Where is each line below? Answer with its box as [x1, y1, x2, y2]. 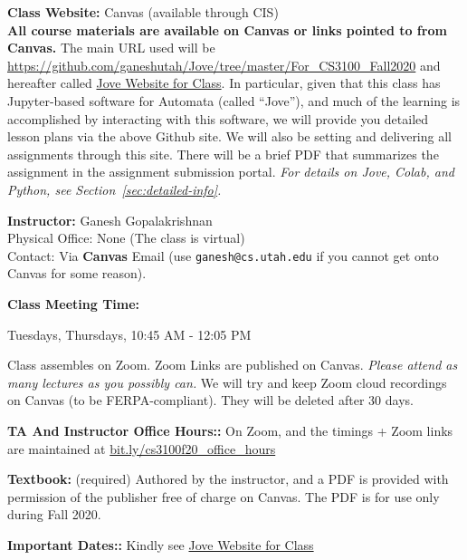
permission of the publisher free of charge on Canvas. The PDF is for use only [7, 487, 440, 506]
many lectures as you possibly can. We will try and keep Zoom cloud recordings [7, 372, 447, 391]
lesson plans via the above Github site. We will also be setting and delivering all [7, 127, 452, 146]
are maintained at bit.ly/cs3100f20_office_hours [7, 439, 276, 458]
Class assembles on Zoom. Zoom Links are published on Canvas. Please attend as [7, 355, 458, 374]
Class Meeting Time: [7, 294, 140, 313]
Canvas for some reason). [7, 264, 147, 283]
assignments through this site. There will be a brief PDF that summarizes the [7, 144, 439, 163]
